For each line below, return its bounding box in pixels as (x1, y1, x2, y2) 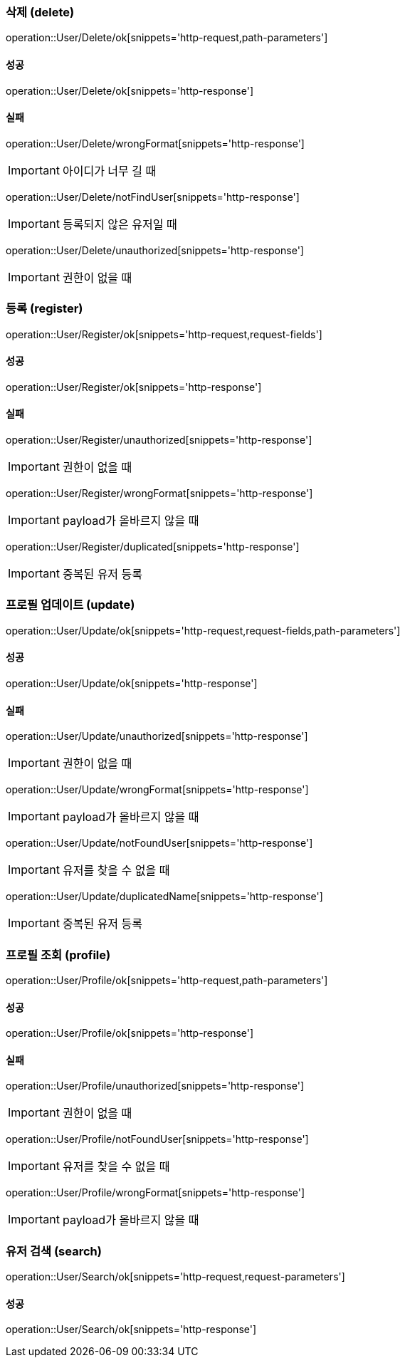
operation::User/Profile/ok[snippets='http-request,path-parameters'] (6, 973, 328, 986)
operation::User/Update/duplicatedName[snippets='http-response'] (6, 890, 323, 903)
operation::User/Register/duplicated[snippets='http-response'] (6, 540, 300, 553)
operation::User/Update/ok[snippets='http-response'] (6, 677, 258, 689)
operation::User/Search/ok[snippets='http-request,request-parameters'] (6, 1270, 345, 1283)
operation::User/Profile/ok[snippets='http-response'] (6, 1027, 254, 1040)
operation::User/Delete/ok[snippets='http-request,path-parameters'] (6, 31, 328, 44)
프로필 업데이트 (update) (6, 597, 135, 612)
